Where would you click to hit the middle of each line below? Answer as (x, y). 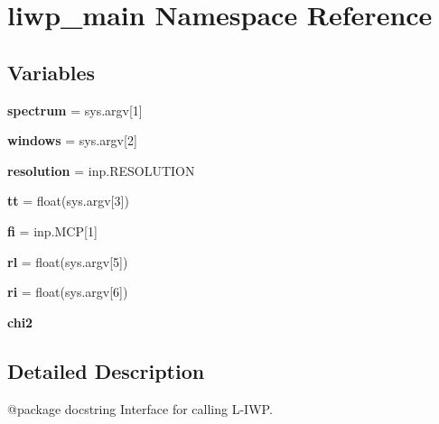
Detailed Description (106, 370)
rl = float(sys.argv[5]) (68, 261)
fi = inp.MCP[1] (52, 230)
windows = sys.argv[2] (72, 140)
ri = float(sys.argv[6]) (68, 292)
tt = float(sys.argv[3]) (68, 201)
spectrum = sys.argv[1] (75, 110)
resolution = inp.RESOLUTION (101, 170)
